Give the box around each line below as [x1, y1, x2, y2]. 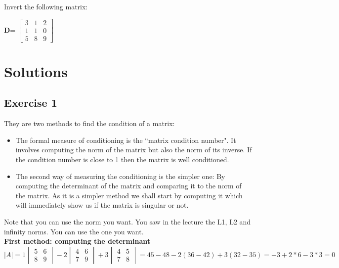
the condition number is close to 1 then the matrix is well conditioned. [15, 154, 229, 165]
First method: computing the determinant [4, 236, 151, 246]
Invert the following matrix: [4, 1, 88, 11]
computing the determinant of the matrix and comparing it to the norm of [15, 180, 242, 191]
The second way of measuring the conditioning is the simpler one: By [15, 171, 225, 181]
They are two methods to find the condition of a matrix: [4, 118, 175, 129]
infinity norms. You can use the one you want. [4, 226, 144, 236]
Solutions [4, 61, 68, 81]
